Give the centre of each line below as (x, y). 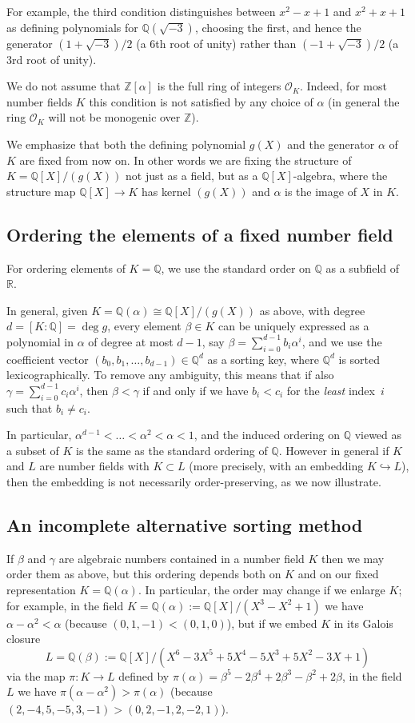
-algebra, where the (340, 176)
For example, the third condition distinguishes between (141, 11)
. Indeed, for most (343, 86)
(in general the (364, 101)
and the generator (331, 144)
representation (41, 590)
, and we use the (342, 341)
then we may (353, 558)
